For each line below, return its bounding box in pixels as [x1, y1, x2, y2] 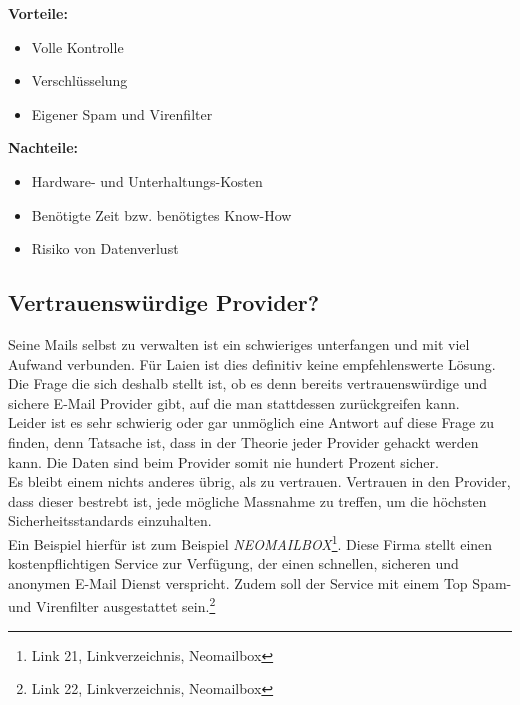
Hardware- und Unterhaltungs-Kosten [31, 170, 263, 191]
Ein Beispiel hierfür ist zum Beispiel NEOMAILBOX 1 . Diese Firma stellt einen [8, 530, 493, 554]
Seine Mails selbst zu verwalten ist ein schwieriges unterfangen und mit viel [8, 333, 470, 354]
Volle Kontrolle [31, 36, 124, 57]
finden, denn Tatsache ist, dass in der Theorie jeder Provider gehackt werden [8, 431, 479, 452]
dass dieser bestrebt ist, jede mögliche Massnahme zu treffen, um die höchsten [8, 490, 487, 511]
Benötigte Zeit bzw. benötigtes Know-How [31, 204, 292, 225]
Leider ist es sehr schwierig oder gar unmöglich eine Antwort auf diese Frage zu [8, 412, 494, 433]
